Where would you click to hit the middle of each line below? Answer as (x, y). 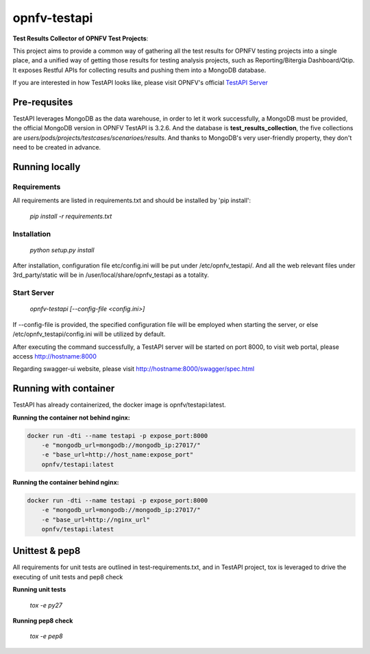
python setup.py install (62, 250)
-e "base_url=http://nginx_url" (96, 520)
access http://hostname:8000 (55, 356)
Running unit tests (39, 590)
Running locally (47, 167)
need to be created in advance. (57, 147)
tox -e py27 (46, 605)
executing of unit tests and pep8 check (68, 577)
